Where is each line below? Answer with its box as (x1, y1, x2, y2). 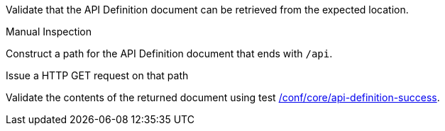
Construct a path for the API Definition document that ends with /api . (6, 47, 333, 59)
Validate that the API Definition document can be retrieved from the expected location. (6, 4, 409, 16)
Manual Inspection (6, 25, 92, 38)
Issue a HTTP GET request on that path (6, 69, 189, 81)
